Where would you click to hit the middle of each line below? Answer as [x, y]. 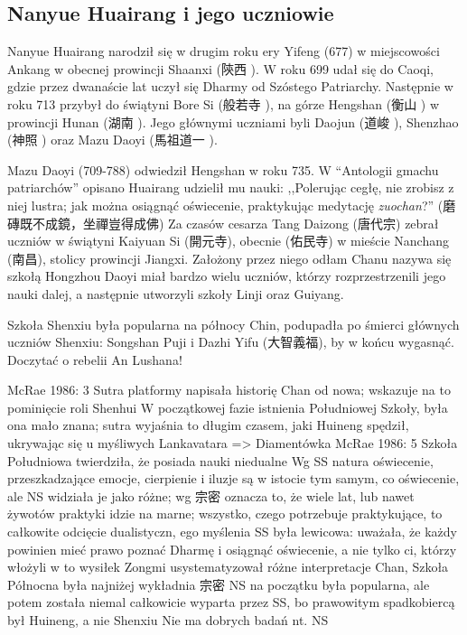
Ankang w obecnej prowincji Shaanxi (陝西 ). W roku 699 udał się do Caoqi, [220, 68]
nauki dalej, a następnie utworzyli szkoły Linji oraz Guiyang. [176, 293]
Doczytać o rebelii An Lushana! [95, 359]
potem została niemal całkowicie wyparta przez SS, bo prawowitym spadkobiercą [231, 602]
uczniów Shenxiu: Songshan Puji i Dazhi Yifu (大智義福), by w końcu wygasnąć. [231, 342]
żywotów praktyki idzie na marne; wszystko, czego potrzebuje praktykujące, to [225, 514]
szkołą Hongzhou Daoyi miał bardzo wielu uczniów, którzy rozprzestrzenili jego [227, 276]
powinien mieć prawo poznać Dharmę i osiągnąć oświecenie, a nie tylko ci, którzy [232, 549]
